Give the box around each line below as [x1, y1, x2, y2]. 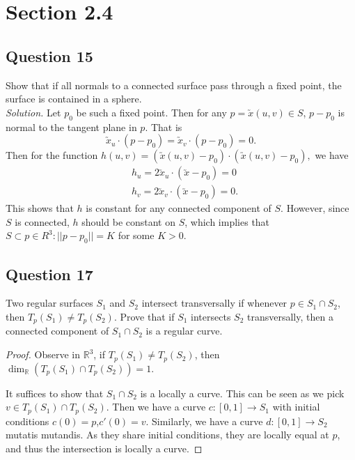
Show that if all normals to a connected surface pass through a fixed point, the [6, 77, 342, 92]
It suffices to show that [6, 385, 104, 400]
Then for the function [6, 148, 98, 162]
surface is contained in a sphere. [6, 91, 142, 106]
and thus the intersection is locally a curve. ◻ [6, 440, 203, 455]
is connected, [15, 214, 70, 229]
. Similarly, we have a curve [145, 413, 263, 428]
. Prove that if [113, 309, 175, 323]
